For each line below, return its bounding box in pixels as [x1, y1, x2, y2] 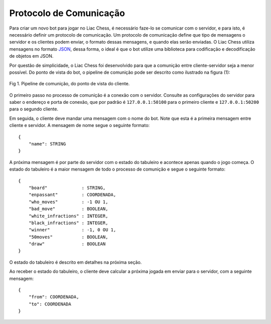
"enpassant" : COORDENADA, [28, 192, 116, 198]
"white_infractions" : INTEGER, [28, 213, 108, 219]
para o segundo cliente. [9, 106, 59, 112]
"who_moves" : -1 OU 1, [28, 199, 108, 205]
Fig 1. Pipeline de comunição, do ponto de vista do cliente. [9, 81, 130, 87]
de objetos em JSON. [9, 53, 54, 59]
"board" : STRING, [28, 185, 106, 191]
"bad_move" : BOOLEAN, [28, 206, 108, 212]
